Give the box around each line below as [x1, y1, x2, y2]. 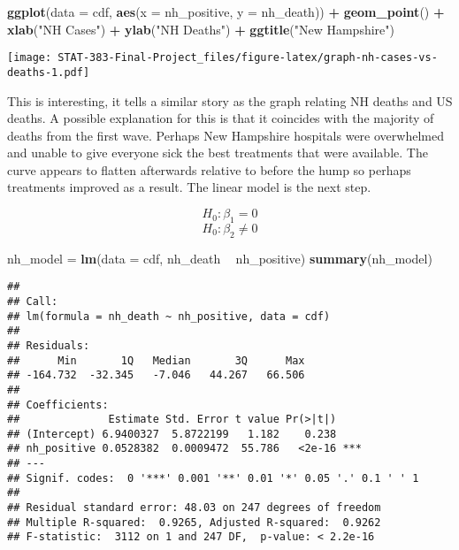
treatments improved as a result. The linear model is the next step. [7, 178, 371, 196]
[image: [7, 51, 52, 65]
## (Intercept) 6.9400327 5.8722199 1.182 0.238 [7, 427, 337, 440]
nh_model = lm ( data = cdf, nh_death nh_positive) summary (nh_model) [7, 248, 432, 267]
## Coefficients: [7, 398, 109, 411]
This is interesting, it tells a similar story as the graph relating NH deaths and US [7, 91, 453, 110]
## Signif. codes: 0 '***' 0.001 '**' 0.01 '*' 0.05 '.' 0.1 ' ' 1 [7, 471, 419, 485]
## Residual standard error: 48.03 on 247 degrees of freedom [7, 501, 381, 515]
